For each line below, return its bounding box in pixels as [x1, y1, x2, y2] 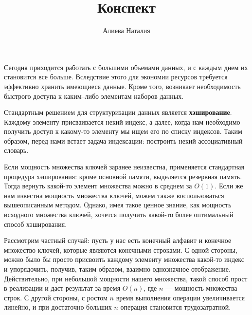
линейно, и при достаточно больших [4, 302, 112, 312]
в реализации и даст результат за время [4, 283, 121, 293]
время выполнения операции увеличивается [116, 292, 245, 302]
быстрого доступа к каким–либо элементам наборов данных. [4, 91, 184, 101]
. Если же [215, 181, 243, 191]
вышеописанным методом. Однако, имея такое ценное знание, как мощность [4, 200, 232, 210]
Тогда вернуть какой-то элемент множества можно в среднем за [4, 181, 192, 191]
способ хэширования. [4, 219, 67, 229]
